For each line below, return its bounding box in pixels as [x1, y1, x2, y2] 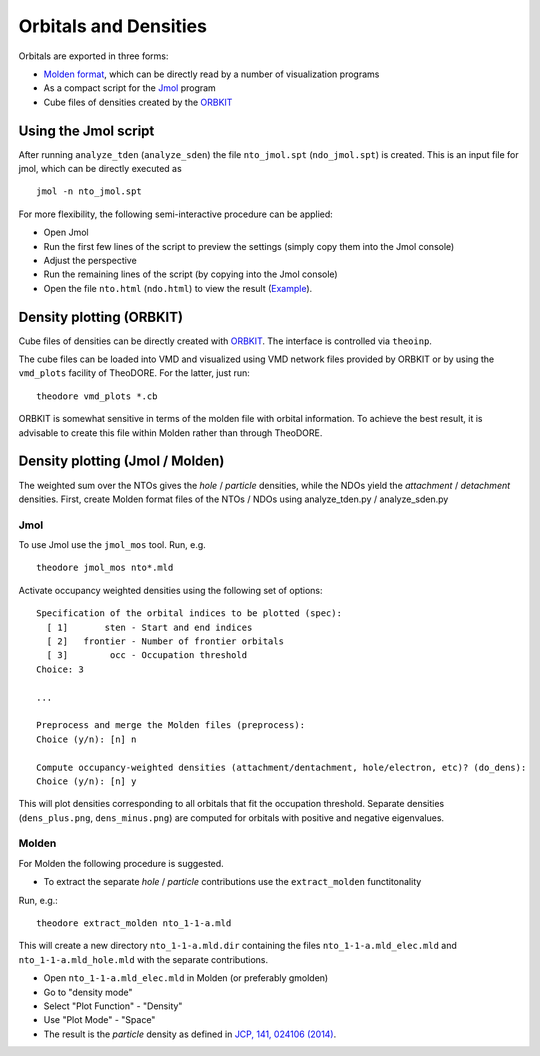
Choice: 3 [36, 663, 84, 675]
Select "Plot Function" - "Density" [43, 1000, 183, 1012]
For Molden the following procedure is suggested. [18, 857, 224, 869]
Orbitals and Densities [18, 15, 207, 37]
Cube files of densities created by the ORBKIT [43, 96, 233, 108]
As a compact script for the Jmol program [43, 82, 217, 94]
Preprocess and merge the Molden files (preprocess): [36, 720, 305, 731]
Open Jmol [43, 226, 89, 239]
